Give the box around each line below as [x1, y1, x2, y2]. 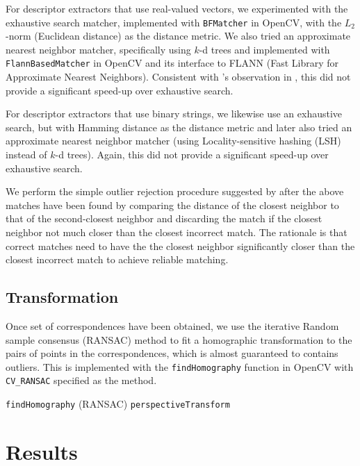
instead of [6, 147, 47, 162]
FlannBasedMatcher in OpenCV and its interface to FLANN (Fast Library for [6, 56, 339, 70]
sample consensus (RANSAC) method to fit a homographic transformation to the [6, 332, 352, 347]
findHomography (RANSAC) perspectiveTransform [6, 397, 230, 411]
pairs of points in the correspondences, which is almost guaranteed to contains [6, 346, 338, 360]
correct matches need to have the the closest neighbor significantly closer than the [6, 238, 355, 253]
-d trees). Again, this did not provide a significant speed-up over [55, 147, 329, 162]
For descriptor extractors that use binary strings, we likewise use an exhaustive [6, 106, 343, 121]
